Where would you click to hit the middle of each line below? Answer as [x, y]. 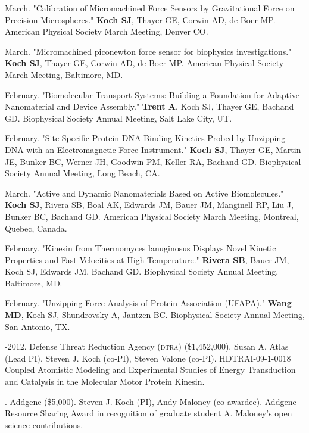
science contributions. [44, 424]
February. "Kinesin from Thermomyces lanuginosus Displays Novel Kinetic [141, 248]
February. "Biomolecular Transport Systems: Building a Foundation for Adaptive [152, 94]
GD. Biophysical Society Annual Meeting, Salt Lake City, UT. [118, 118]
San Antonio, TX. [38, 326]
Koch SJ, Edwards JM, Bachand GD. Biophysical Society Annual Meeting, [142, 271]
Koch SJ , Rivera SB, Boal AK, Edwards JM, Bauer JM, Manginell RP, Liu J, [149, 205]
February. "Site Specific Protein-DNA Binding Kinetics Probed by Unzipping [145, 138]
